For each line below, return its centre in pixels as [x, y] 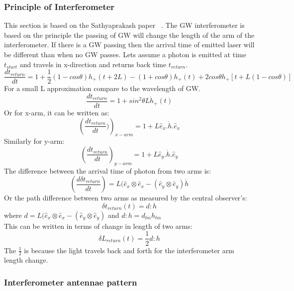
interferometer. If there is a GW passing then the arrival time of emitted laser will [129, 45]
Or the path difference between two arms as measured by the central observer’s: [126, 198]
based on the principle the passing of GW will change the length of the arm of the [129, 35]
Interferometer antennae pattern [71, 282]
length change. [26, 260]
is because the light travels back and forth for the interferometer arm [129, 250]
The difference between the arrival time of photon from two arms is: [108, 170]
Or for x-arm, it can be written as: [57, 112]
